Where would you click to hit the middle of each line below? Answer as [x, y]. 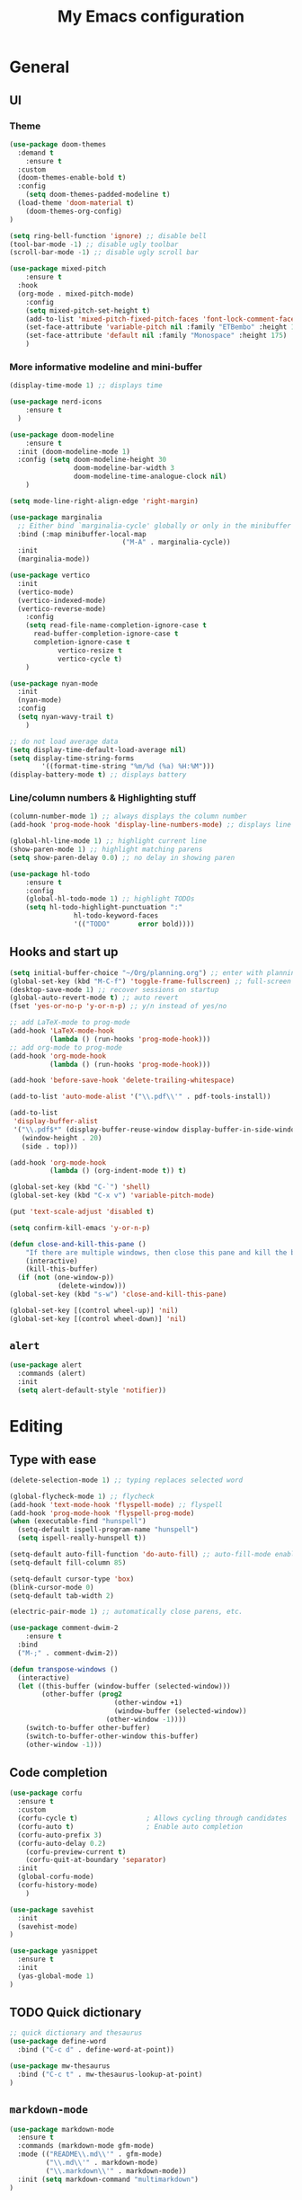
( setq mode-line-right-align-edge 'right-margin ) [104, 501]
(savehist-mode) [48, 1926]
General [40, 67]
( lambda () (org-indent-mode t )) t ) [118, 1171]
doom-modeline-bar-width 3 [124, 468]
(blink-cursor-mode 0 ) [52, 1587]
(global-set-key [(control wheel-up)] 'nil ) [94, 1310]
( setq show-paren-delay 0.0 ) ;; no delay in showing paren [122, 857]
